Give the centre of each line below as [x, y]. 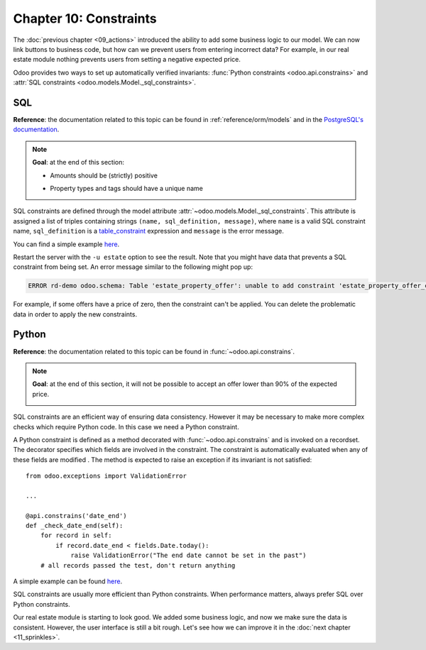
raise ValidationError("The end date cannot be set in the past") [189, 556]
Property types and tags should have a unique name [127, 188]
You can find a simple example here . [66, 244]
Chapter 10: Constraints [85, 18]
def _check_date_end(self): [75, 526]
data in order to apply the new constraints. [75, 314]
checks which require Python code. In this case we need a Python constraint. [126, 426]
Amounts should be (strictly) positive [104, 175]
